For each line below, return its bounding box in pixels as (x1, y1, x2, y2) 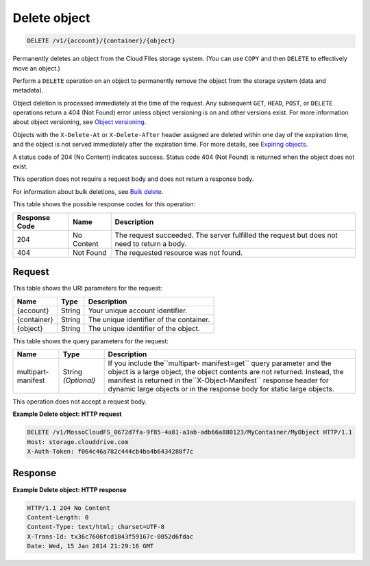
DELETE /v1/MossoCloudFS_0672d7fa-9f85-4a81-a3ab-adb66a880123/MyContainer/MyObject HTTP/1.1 (27, 428, 353, 436)
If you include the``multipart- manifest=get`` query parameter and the (108, 358, 332, 368)
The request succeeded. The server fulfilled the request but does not (114, 230, 338, 240)
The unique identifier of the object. (88, 323, 200, 333)
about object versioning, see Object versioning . (12, 118, 147, 126)
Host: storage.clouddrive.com (27, 438, 129, 445)
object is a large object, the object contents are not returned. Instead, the (108, 367, 344, 376)
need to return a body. (114, 238, 187, 248)
